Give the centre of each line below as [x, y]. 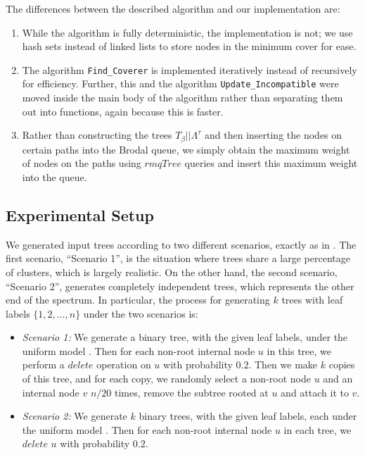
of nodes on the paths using [82, 163]
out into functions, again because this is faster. [123, 111]
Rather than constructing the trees [97, 135]
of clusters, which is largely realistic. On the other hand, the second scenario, [172, 272]
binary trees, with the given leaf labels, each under [248, 416]
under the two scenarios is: [141, 313]
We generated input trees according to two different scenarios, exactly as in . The [181, 244]
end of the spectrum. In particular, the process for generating [138, 300]
